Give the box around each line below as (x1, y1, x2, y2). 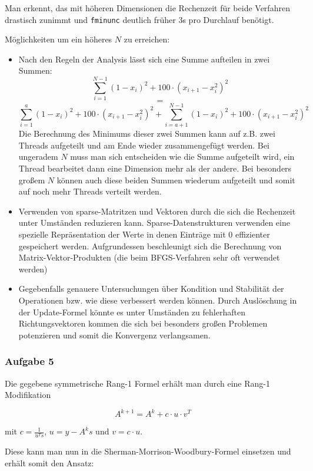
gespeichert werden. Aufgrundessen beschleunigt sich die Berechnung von (18, 239, 282, 252)
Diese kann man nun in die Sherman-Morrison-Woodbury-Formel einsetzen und (5, 445, 291, 457)
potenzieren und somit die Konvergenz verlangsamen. (18, 328, 211, 341)
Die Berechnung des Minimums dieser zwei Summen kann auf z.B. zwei (18, 127, 275, 140)
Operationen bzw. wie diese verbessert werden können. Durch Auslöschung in (18, 294, 297, 306)
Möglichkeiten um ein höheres (5, 33, 112, 45)
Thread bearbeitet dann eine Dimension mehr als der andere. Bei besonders (18, 162, 292, 174)
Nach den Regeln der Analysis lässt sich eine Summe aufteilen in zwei (18, 52, 270, 65)
